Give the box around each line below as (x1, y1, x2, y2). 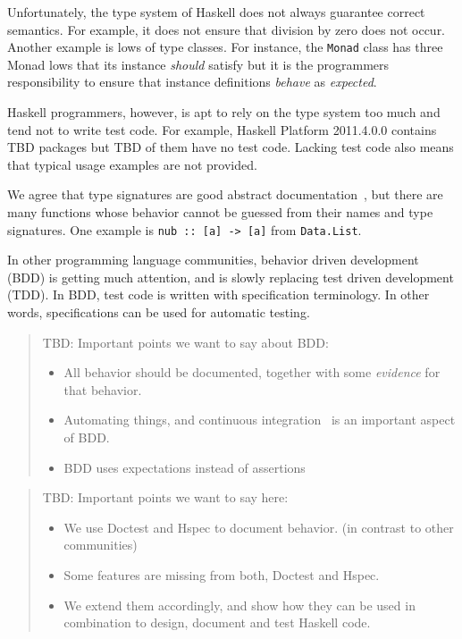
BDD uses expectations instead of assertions (63, 458, 306, 476)
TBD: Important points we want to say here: (42, 488, 289, 507)
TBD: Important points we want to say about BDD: (42, 332, 329, 351)
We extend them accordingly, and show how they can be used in (63, 595, 416, 614)
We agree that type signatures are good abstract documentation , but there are (7, 185, 443, 204)
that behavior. (63, 380, 142, 399)
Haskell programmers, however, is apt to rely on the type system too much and (7, 103, 441, 122)
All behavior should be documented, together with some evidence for (63, 363, 441, 382)
